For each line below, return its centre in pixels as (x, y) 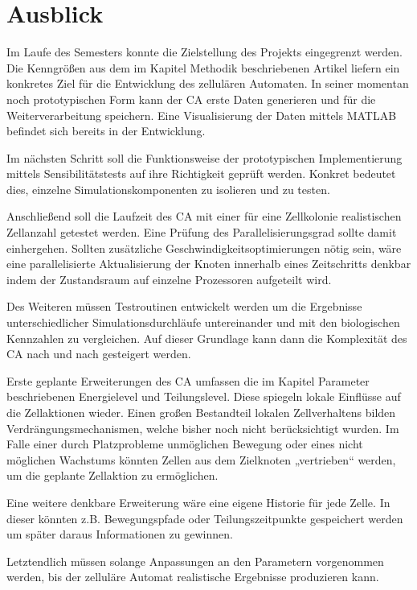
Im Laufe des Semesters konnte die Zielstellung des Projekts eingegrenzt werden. (204, 52)
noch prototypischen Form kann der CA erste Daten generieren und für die (191, 99)
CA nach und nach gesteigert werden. (99, 354)
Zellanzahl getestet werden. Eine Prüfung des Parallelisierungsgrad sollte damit (202, 232)
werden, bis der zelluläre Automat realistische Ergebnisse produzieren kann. (193, 577)
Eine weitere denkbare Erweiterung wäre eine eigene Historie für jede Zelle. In (198, 502)
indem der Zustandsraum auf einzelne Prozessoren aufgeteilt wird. (169, 279)
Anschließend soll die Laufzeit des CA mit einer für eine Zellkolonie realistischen (204, 216)
